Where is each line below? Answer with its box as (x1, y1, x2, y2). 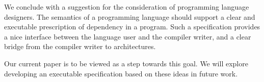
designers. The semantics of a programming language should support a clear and (4, 11, 255, 22)
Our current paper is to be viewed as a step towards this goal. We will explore (4, 58, 248, 68)
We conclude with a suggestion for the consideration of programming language (4, 2, 249, 12)
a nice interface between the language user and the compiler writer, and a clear (4, 31, 251, 42)
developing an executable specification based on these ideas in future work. (4, 68, 238, 78)
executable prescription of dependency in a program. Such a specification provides (4, 21, 260, 32)
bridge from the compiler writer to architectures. (4, 41, 156, 52)
